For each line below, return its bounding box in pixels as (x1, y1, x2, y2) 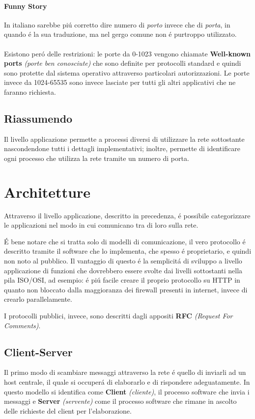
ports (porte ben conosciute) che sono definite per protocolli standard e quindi (4, 58, 241, 68)
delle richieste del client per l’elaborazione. (4, 405, 132, 416)
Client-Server (4, 344, 73, 359)
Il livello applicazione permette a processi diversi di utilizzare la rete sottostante (4, 133, 245, 144)
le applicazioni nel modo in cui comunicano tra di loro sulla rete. (4, 220, 198, 230)
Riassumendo (4, 110, 73, 126)
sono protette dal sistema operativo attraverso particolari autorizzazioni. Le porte (4, 67, 250, 78)
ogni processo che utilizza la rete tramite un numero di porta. (4, 153, 189, 163)
